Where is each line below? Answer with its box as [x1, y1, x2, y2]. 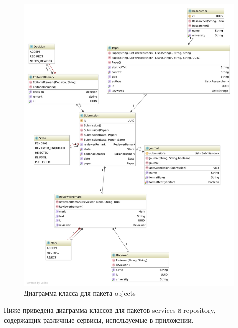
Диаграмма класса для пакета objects [24, 288, 136, 298]
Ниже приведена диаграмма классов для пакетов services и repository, [4, 304, 216, 315]
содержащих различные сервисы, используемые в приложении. [4, 314, 194, 325]
